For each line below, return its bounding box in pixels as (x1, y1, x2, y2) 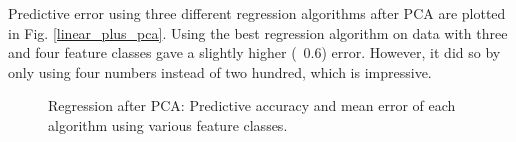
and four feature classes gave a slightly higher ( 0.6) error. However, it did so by (8, 42, 501, 63)
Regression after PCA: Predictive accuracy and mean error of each (48, 95, 456, 116)
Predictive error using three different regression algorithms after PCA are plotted (8, 3, 506, 23)
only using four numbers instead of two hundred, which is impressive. (8, 61, 432, 82)
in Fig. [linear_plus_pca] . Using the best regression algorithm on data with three (8, 22, 508, 43)
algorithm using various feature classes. (48, 114, 288, 135)
